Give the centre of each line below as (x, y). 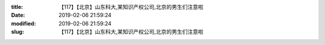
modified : (23, 23)
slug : (17, 32)
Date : (18, 15)
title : (17, 7)
